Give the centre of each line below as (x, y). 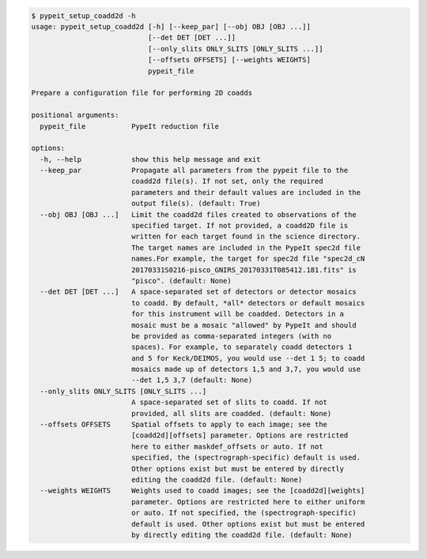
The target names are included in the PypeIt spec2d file (246, 248)
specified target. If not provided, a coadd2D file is (240, 226)
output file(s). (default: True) (196, 204)
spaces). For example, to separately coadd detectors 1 (242, 347)
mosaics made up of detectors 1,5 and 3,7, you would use (246, 370)
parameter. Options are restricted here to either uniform (248, 502)
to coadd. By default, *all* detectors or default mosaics (248, 303)
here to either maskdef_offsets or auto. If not (227, 446)
